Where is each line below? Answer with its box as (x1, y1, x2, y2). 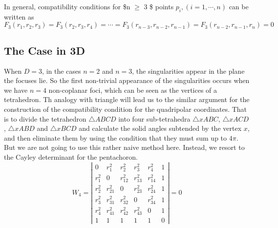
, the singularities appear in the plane (132, 65, 245, 76)
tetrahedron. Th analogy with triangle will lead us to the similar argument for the (4, 94, 250, 104)
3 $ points (144, 1, 174, 11)
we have (4, 84, 28, 95)
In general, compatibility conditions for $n (4, 1, 130, 11)
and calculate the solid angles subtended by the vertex (79, 123, 242, 133)
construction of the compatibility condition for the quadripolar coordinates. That (4, 104, 247, 114)
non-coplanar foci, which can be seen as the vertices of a (48, 84, 217, 95)
